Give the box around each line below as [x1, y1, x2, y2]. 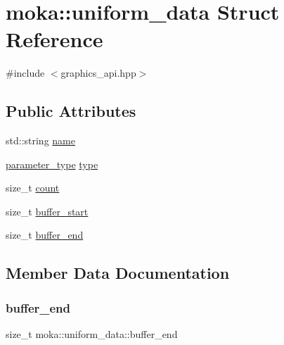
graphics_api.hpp [60, 65, 136, 80]
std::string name [6, 133, 75, 148]
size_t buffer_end [6, 227, 84, 242]
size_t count [6, 180, 60, 195]
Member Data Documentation [6, 262, 230, 284]
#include [6, 65, 45, 80]
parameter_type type [6, 156, 98, 171]
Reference [6, 25, 103, 54]
